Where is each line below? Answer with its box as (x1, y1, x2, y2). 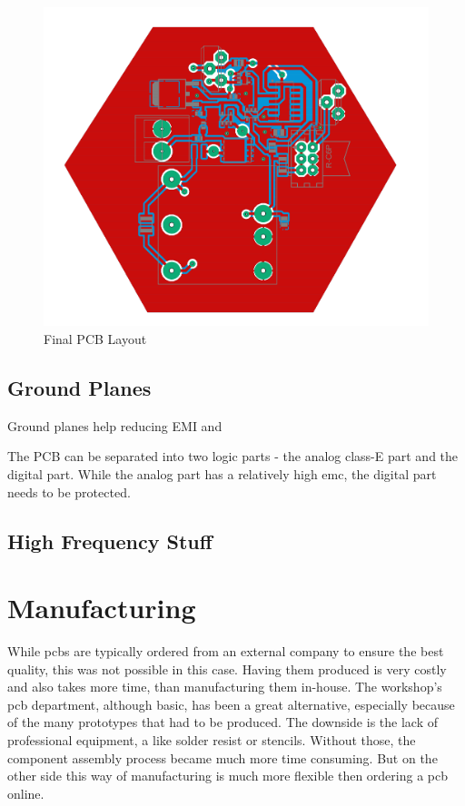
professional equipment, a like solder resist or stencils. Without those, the (7, 731, 416, 750)
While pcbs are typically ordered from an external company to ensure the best (7, 642, 444, 661)
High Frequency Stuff (7, 526, 213, 555)
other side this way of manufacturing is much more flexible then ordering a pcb (7, 766, 448, 785)
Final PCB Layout (44, 329, 147, 349)
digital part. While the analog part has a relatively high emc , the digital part (7, 465, 437, 484)
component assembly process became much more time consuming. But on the (7, 748, 438, 767)
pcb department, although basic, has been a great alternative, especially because (7, 694, 455, 713)
